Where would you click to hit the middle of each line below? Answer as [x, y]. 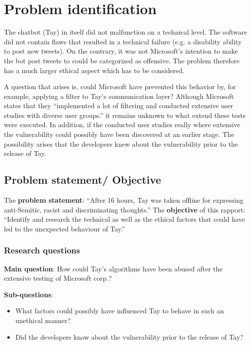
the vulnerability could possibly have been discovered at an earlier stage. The [119, 134]
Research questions [42, 250]
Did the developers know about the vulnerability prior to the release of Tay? [129, 336]
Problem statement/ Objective [83, 180]
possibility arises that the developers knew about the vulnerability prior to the [121, 144]
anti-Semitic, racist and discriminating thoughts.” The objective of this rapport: [125, 209]
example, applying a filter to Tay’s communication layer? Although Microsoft [119, 96]
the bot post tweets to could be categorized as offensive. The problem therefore [122, 60]
